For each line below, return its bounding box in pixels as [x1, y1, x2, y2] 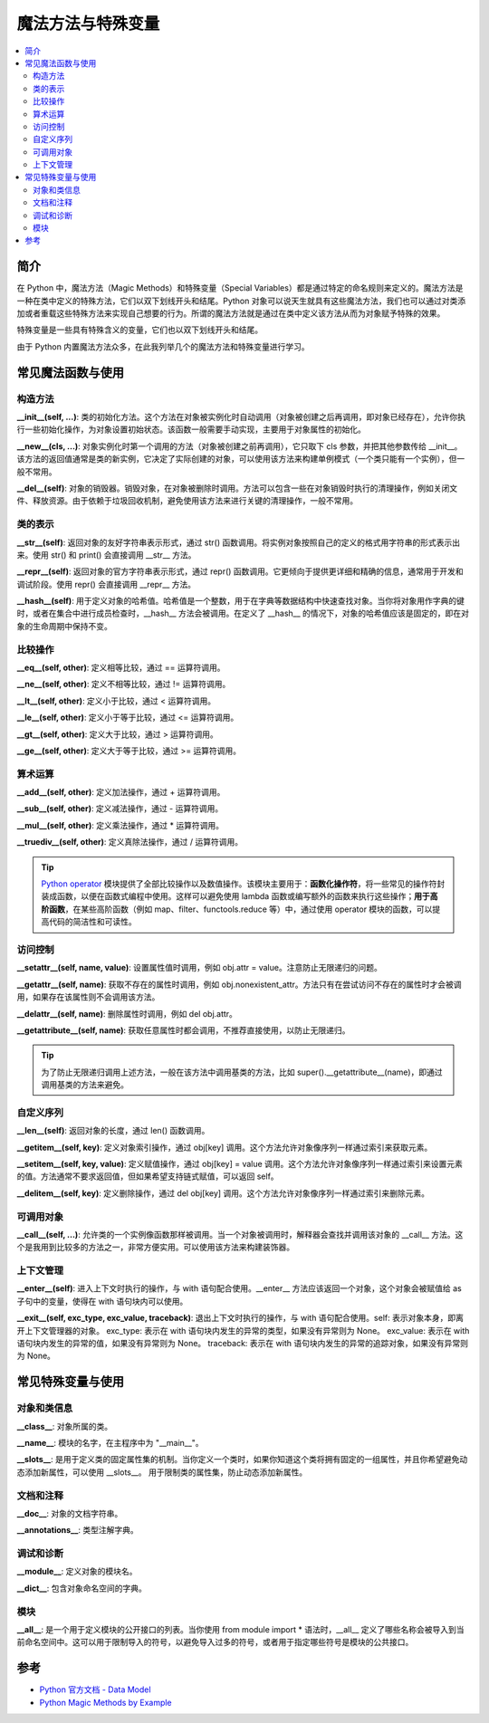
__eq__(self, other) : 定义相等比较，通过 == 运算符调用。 [16, 662, 225, 673]
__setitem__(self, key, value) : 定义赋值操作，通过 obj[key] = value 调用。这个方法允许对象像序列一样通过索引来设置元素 [16, 1159, 464, 1170]
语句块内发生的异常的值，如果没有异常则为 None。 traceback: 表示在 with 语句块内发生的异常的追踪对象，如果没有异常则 [16, 1338, 468, 1349]
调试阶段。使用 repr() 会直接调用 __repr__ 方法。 [16, 579, 197, 589]
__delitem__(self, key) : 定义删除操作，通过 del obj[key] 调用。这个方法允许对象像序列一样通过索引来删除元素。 [16, 1187, 430, 1199]
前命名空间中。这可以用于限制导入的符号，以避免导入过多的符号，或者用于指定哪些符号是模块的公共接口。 [16, 1637, 414, 1648]
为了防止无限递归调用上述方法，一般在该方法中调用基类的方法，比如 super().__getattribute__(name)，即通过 [41, 1067, 443, 1077]
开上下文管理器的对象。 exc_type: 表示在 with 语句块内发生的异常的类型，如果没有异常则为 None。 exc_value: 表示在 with [16, 1325, 470, 1335]
